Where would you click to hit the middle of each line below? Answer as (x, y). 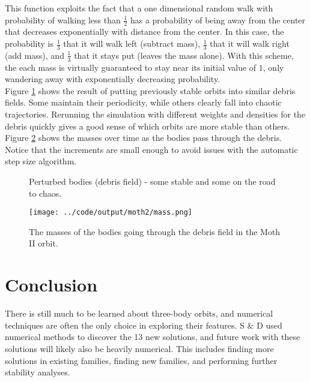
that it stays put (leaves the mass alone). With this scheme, (184, 55)
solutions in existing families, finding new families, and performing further (141, 360)
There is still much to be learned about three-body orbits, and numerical (139, 313)
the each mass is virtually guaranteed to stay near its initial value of (131, 67)
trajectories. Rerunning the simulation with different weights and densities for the (155, 114)
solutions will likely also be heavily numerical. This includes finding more (139, 348)
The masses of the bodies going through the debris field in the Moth (155, 231)
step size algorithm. (41, 161)
